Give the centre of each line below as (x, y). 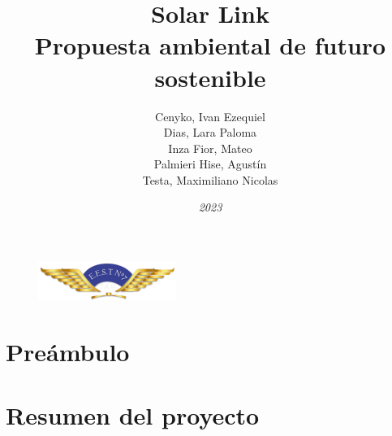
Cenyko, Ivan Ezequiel (210, 116)
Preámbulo (68, 351)
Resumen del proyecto (133, 415)
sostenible (210, 77)
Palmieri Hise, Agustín (210, 164)
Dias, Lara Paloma (210, 132)
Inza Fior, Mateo (210, 148)
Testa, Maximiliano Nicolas (210, 179)
